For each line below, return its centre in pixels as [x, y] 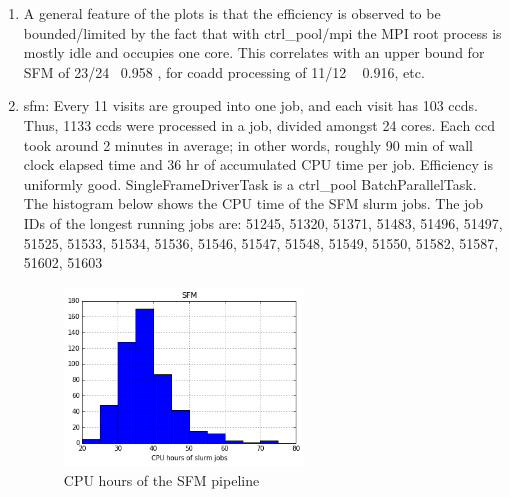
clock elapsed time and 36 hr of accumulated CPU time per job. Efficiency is [258, 164]
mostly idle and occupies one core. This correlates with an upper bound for [254, 52]
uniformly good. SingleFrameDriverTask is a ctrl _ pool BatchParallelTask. [250, 183]
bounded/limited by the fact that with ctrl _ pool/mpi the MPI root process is [262, 32]
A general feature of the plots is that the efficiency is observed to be [232, 13]
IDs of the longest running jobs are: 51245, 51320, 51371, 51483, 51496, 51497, [263, 222]
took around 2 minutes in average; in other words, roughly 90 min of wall [248, 144]
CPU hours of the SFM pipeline [161, 479]
